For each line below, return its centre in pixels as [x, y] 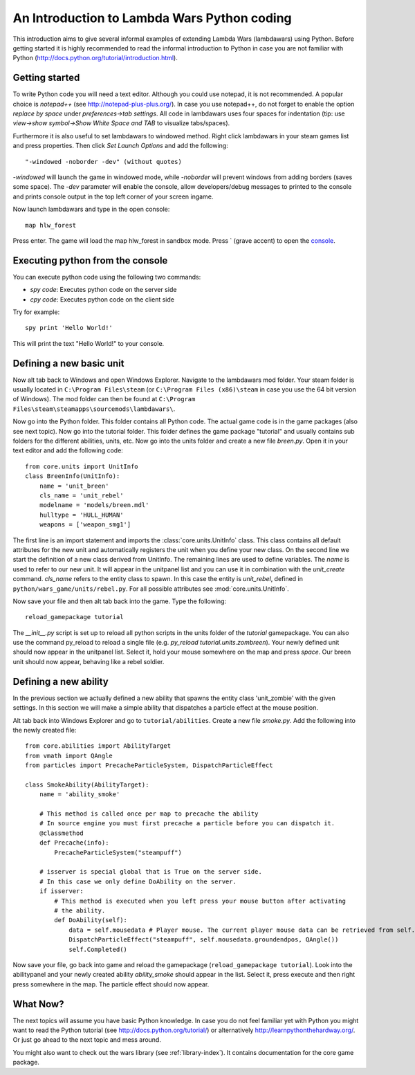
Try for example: [36, 312]
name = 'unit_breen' [74, 486]
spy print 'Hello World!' [69, 328]
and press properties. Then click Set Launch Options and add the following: [120, 146]
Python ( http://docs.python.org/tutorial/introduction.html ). [95, 58]
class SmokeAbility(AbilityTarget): [87, 784]
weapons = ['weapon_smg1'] [85, 525]
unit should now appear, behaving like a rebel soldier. [89, 661]
